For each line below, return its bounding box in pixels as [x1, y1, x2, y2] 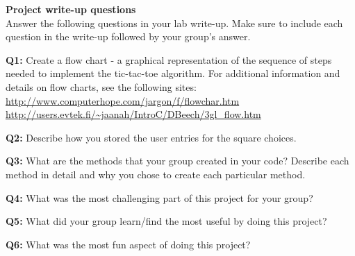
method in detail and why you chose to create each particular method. [6, 167, 306, 181]
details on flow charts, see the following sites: [6, 79, 197, 94]
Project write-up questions [6, 2, 136, 16]
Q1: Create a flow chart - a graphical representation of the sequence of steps [6, 52, 332, 67]
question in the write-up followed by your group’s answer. [6, 29, 251, 44]
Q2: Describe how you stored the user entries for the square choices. [6, 130, 297, 144]
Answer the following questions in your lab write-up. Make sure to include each [6, 15, 343, 30]
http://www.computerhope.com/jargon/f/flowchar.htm [6, 93, 240, 108]
